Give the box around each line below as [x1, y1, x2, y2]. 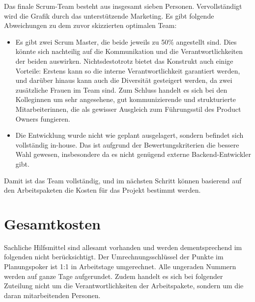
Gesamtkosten [4, 213, 101, 233]
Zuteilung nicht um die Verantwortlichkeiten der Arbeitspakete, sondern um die [4, 280, 244, 291]
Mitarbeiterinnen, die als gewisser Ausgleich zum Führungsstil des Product [15, 103, 241, 114]
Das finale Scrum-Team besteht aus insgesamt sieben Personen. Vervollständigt [4, 1, 242, 11]
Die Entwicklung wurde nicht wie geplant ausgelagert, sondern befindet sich [15, 130, 244, 140]
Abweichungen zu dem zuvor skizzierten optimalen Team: [4, 20, 177, 30]
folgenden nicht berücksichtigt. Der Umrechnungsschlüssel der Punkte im [4, 252, 224, 262]
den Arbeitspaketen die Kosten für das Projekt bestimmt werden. [4, 185, 201, 195]
